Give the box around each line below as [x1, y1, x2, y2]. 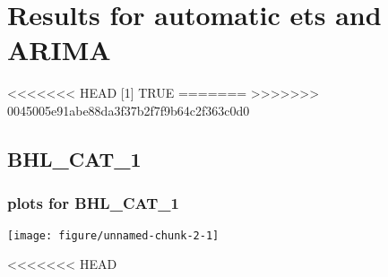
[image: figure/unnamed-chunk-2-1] [7, 229, 220, 242]
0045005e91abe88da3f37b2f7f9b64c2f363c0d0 [7, 100, 250, 119]
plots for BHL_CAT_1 [7, 192, 179, 214]
